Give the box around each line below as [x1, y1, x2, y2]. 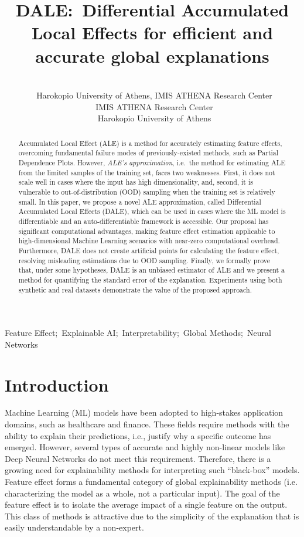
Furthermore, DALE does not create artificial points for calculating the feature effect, [18, 245, 279, 255]
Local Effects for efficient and [31, 21, 274, 45]
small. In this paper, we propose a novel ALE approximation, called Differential [18, 196, 261, 206]
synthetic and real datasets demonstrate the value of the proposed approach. [18, 284, 252, 294]
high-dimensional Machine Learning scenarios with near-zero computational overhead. [18, 236, 280, 246]
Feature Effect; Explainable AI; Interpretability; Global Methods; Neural [5, 327, 271, 339]
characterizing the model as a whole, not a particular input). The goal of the [5, 487, 280, 499]
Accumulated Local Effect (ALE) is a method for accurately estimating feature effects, [18, 138, 282, 148]
